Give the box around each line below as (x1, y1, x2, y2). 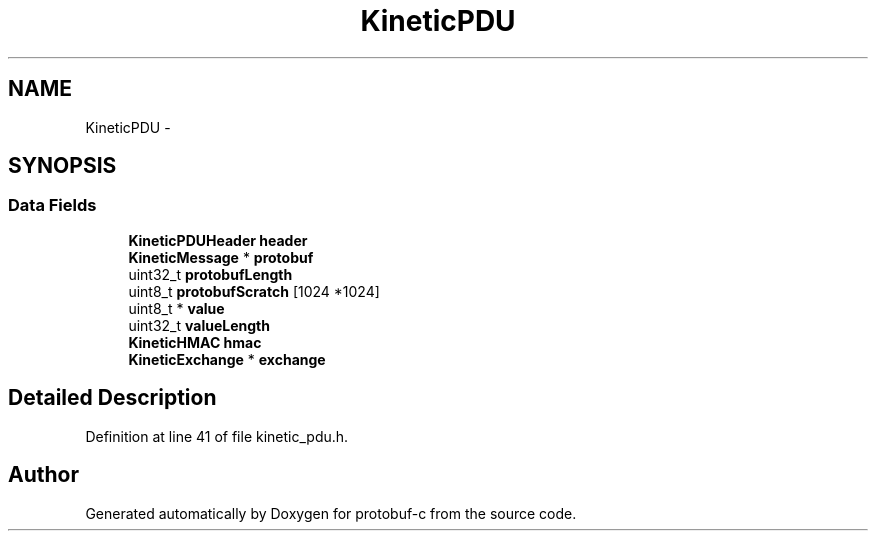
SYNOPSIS (8, 153, 117, 179)
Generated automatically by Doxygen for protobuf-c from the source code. (85, 504, 577, 522)
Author (8, 462, 79, 488)
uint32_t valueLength (128, 316, 270, 334)
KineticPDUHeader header (128, 231, 308, 249)
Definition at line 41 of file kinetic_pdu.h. (85, 427, 349, 445)
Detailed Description (8, 385, 217, 411)
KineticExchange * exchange (128, 350, 326, 368)
